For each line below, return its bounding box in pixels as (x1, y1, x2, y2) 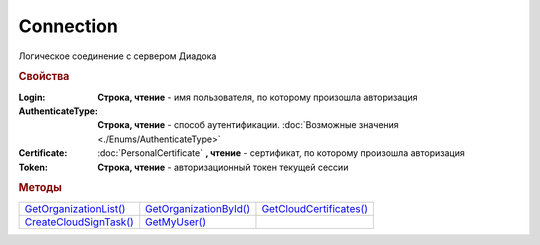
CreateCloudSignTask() (24, 215, 134, 229)
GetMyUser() (145, 215, 207, 229)
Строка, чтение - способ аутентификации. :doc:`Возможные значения (97, 119, 399, 131)
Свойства (18, 70, 70, 84)
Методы (18, 181, 62, 195)
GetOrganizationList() (24, 201, 126, 215)
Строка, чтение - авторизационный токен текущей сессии (97, 161, 349, 173)
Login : (18, 91, 46, 103)
